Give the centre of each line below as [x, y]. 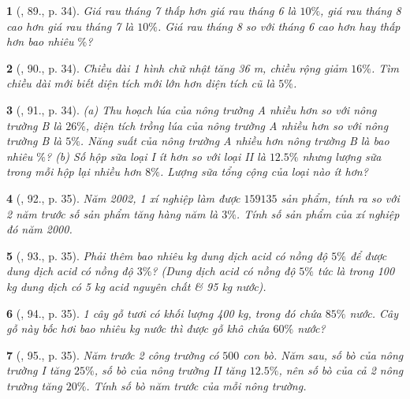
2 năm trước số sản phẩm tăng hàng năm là [112, 213]
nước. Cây [374, 313]
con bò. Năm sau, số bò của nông [323, 354]
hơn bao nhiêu [40, 41]
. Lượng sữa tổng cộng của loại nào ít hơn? [264, 172]
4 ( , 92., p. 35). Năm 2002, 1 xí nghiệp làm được [123, 198]
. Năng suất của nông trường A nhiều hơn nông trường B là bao [235, 141]
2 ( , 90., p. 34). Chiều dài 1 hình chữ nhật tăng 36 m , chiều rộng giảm [177, 67]
